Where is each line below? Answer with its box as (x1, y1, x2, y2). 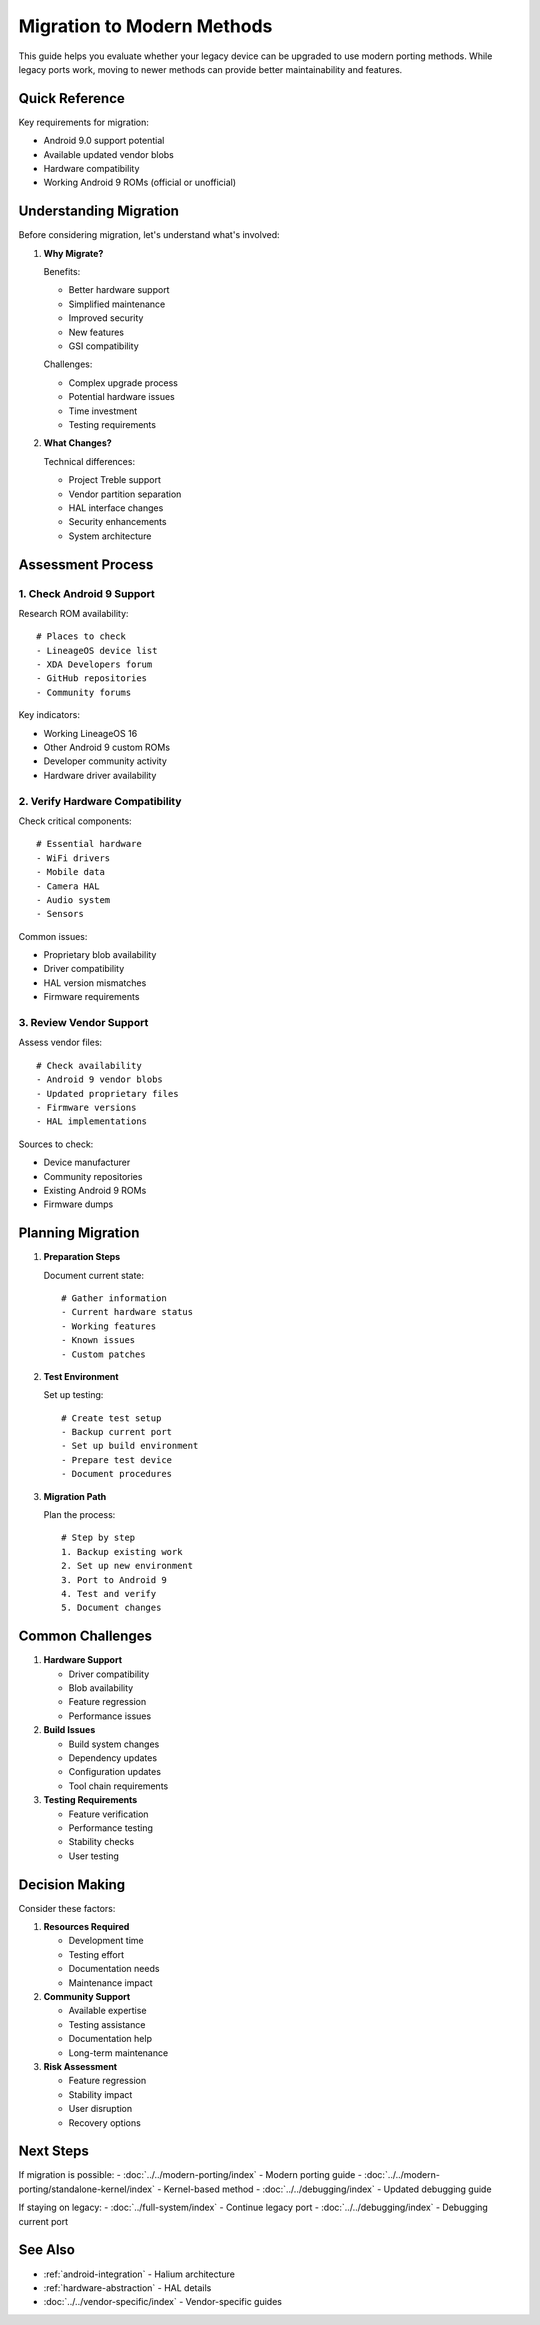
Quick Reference (18, 90, 125, 107)
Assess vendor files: (18, 1036, 103, 1049)
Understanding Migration (18, 203, 180, 220)
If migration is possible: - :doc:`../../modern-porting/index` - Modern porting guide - (18, 2169, 362, 2181)
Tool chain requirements (68, 1780, 169, 1792)
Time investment (68, 405, 138, 417)
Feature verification (68, 1808, 149, 1820)
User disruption (68, 2103, 133, 2115)
